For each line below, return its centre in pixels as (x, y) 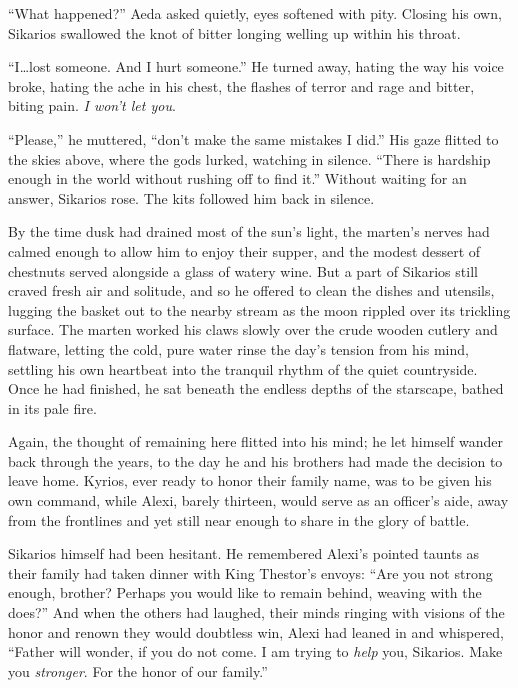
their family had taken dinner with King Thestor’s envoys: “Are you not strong (250, 572)
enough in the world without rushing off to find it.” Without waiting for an (237, 178)
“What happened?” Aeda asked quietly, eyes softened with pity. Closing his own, (255, 13)
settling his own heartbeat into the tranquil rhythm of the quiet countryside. (243, 368)
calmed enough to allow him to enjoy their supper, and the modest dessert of (244, 250)
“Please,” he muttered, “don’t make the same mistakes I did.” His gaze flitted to (253, 138)
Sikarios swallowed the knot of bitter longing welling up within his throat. (234, 32)
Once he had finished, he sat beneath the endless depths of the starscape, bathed (256, 388)
